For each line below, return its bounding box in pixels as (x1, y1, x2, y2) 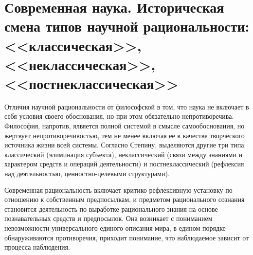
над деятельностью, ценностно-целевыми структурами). (4, 168, 170, 179)
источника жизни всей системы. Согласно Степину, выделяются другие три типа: (4, 140, 246, 150)
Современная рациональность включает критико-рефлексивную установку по (4, 184, 233, 195)
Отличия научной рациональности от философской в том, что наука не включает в (4, 101, 249, 111)
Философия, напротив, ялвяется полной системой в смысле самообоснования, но (4, 121, 245, 131)
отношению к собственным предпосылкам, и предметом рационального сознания (4, 194, 245, 204)
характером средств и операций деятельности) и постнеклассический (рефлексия (4, 159, 244, 169)
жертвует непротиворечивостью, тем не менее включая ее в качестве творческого (4, 130, 245, 140)
